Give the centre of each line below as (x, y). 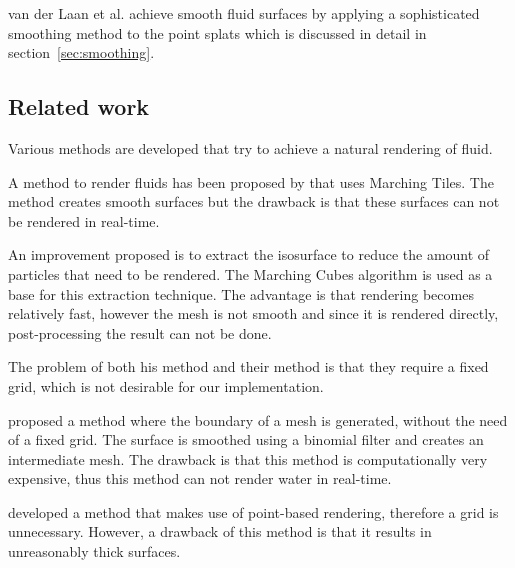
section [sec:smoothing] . (81, 52)
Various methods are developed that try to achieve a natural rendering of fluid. (250, 147)
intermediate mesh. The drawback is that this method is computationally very (248, 458)
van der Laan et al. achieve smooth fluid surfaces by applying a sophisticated (244, 13)
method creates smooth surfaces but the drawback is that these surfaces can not (254, 201)
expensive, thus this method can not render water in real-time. (200, 478)
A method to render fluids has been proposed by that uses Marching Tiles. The (251, 181)
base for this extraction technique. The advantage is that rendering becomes (241, 293)
